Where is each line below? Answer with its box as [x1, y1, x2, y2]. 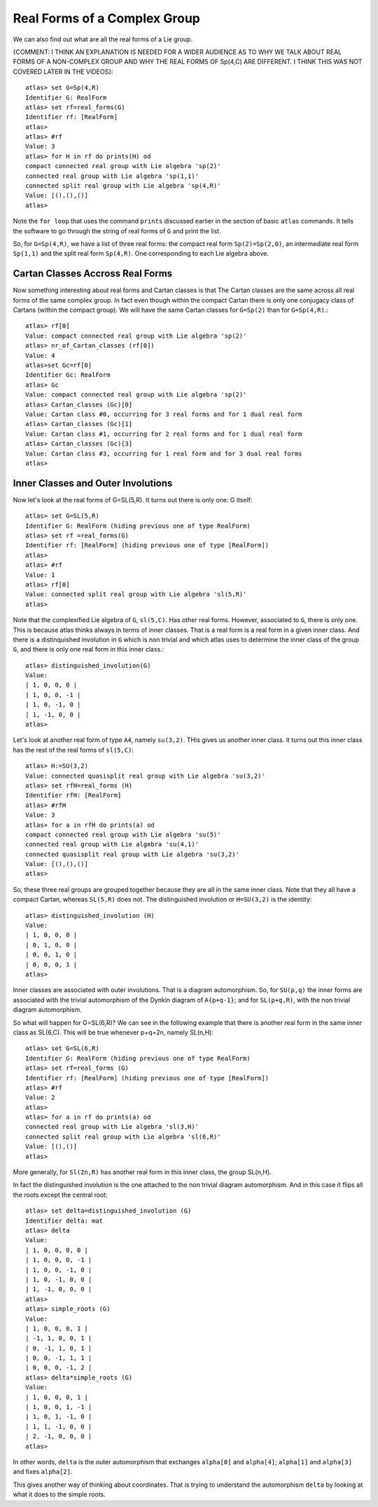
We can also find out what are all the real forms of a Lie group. [13, 35, 192, 43]
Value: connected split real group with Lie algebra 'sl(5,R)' [25, 591, 247, 598]
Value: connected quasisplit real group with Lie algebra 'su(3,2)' [25, 771, 265, 780]
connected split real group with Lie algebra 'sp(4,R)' [25, 182, 221, 190]
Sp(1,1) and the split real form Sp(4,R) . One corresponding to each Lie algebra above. [13, 249, 269, 258]
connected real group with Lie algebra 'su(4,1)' [25, 841, 199, 848]
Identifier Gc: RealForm [25, 371, 111, 379]
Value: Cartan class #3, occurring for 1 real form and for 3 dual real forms [25, 449, 302, 457]
